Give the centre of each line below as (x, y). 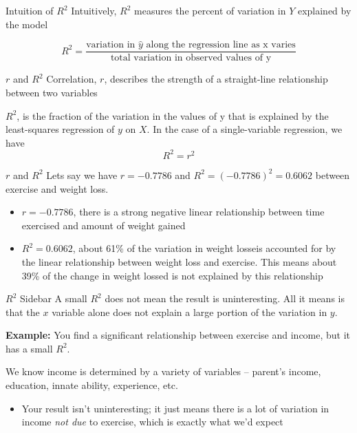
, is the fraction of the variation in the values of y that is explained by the (173, 115)
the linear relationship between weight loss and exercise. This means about (179, 261)
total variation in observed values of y (191, 58)
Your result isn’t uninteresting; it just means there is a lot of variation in (175, 408)
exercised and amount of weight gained (104, 225)
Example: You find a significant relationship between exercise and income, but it (178, 335)
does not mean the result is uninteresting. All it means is (225, 298)
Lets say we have (82, 175)
